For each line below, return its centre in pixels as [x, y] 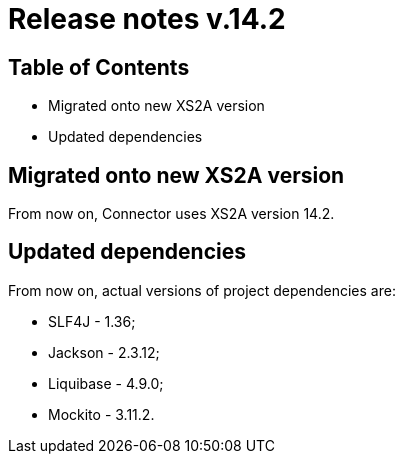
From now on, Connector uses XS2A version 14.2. [171, 214]
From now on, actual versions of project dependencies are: [202, 290]
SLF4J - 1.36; [92, 321]
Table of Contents [99, 67]
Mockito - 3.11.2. [101, 414]
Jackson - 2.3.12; [104, 352]
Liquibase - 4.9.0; [106, 383]
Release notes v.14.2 [147, 19]
